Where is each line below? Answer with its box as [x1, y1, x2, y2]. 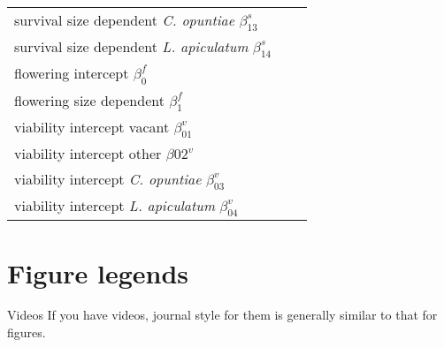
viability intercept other [14, 142, 162, 163]
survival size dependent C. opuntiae [14, 10, 235, 30]
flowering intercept [14, 63, 129, 84]
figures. [7, 323, 46, 342]
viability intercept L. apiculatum [14, 195, 215, 216]
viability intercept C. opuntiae [14, 168, 202, 189]
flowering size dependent [14, 89, 165, 110]
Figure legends [7, 254, 188, 290]
